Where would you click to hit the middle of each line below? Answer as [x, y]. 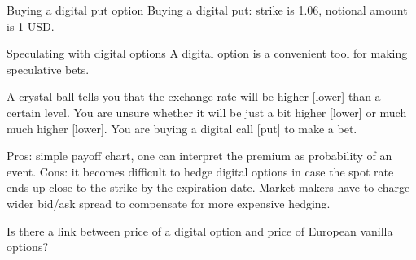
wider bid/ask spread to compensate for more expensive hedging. [169, 203]
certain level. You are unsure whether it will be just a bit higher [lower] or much [207, 112]
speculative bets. [48, 69]
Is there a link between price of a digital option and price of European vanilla [200, 230]
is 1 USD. [31, 26]
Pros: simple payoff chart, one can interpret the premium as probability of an [199, 156]
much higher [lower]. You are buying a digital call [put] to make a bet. [182, 128]
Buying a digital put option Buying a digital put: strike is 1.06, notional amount [207, 10]
